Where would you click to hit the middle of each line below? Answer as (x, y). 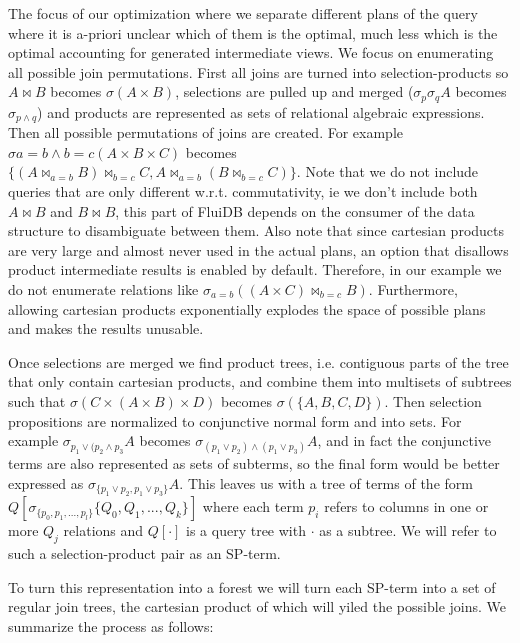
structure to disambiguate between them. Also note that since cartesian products (256, 230)
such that (37, 401)
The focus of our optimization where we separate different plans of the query (243, 13)
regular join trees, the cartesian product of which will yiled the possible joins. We (257, 606)
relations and (103, 530)
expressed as (46, 482)
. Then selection (433, 401)
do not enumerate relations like (103, 289)
